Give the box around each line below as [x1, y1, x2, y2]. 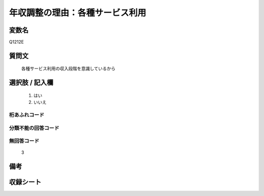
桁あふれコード [9, 112, 44, 119]
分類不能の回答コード [9, 124, 60, 131]
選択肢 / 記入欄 [9, 78, 54, 87]
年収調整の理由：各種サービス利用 [9, 7, 147, 18]
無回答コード [9, 138, 40, 145]
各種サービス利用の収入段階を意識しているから [21, 66, 116, 72]
